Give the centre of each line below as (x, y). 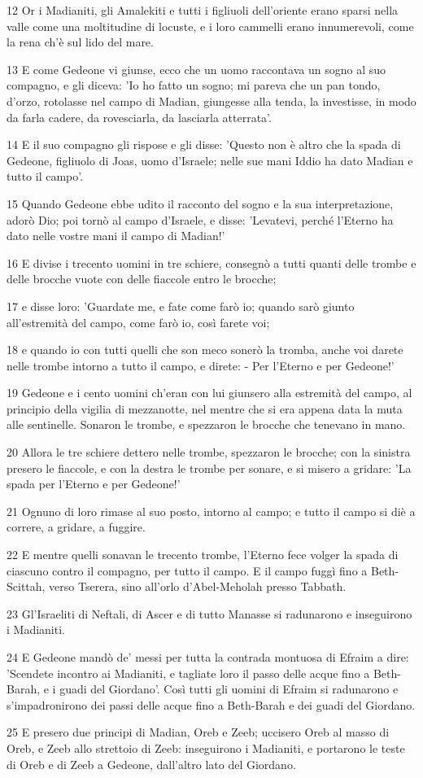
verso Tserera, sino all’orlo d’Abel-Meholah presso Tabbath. (198, 586)
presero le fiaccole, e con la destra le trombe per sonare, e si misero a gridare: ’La (209, 468)
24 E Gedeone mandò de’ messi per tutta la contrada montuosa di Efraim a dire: (208, 657)
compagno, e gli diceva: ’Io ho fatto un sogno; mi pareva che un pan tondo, (194, 85)
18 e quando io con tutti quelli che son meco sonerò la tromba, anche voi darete (205, 350)
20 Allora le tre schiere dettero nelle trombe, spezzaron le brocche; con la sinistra (209, 452)
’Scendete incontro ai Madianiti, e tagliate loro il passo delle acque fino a (188, 673)
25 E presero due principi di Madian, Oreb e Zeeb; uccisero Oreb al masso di (198, 732)
